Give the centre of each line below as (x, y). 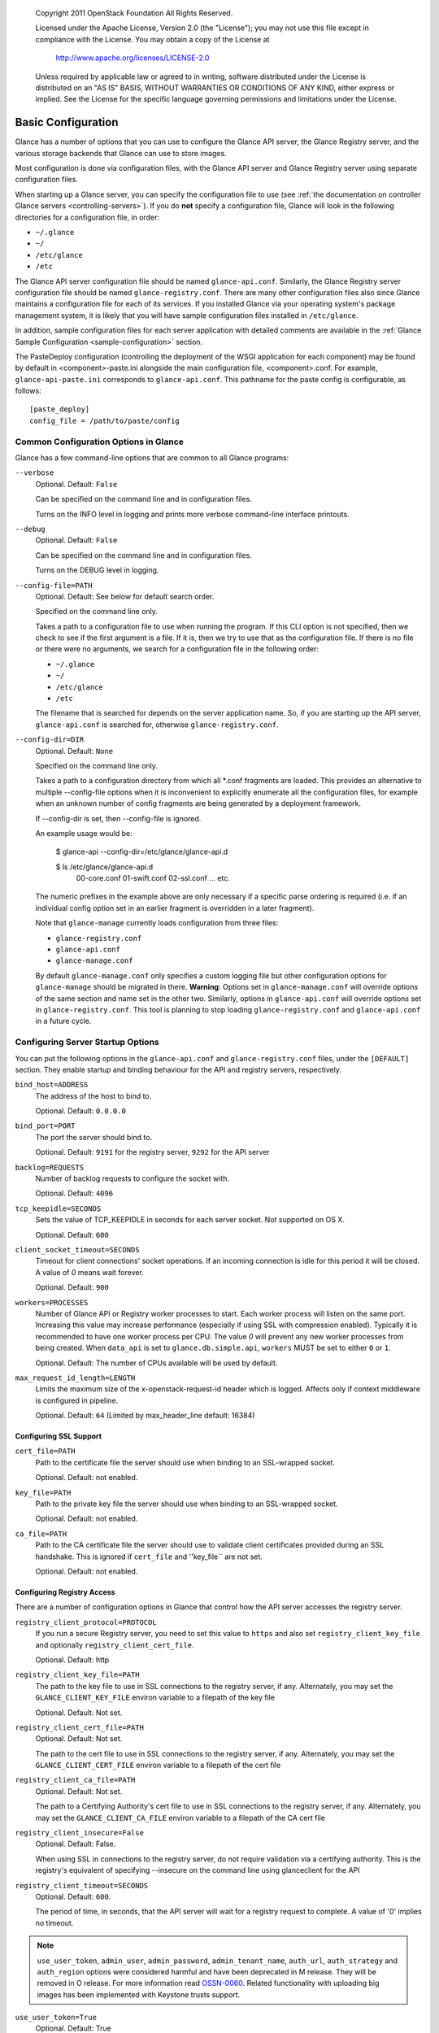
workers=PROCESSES (52, 1302)
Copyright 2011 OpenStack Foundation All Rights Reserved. (134, 13)
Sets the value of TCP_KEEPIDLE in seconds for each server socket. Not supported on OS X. (190, 1220)
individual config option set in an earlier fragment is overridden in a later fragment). (175, 908)
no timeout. (54, 1922)
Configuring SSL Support (58, 1436)
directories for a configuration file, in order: (87, 217)
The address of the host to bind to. (93, 1096)
